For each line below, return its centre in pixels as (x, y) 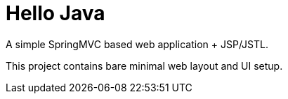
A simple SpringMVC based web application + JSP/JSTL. (137, 44)
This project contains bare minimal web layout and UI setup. (144, 66)
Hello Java (55, 13)
